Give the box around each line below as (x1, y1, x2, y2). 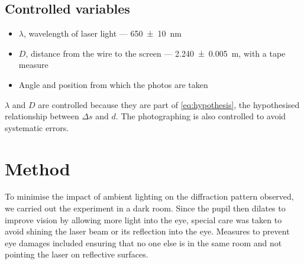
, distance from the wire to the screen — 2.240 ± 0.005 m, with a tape (25, 47, 286, 59)
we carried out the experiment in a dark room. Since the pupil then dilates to (5, 202, 286, 214)
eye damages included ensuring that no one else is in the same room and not (5, 236, 282, 249)
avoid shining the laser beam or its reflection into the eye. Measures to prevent (5, 225, 290, 237)
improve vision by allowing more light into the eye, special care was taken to (5, 213, 282, 226)
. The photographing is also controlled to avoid (115, 110, 286, 122)
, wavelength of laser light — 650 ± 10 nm (23, 27, 182, 40)
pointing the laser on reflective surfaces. (5, 248, 148, 260)
